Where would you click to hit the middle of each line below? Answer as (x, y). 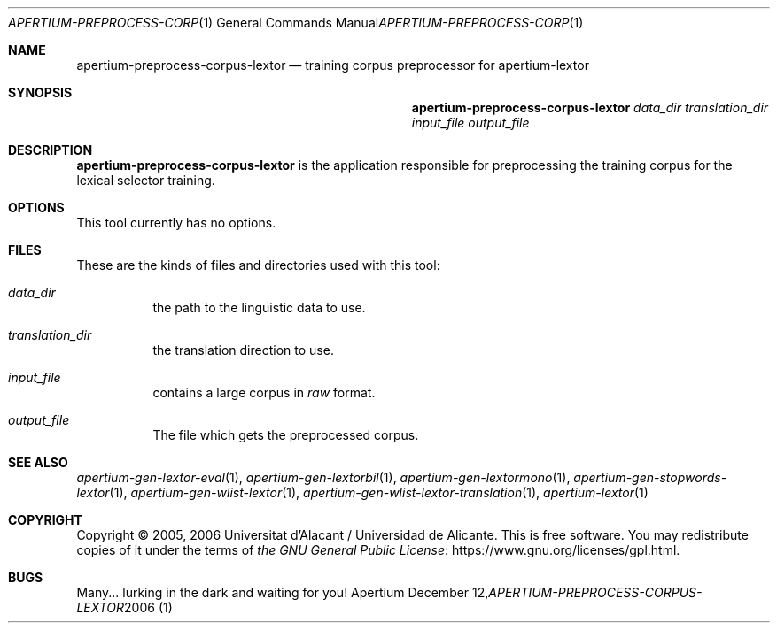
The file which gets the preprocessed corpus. (286, 435)
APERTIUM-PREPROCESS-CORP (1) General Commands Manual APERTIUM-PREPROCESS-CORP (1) (296, 23)
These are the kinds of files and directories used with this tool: (258, 265)
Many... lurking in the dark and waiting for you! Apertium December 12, (283, 592)
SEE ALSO (38, 462)
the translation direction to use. (243, 350)
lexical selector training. (146, 180)
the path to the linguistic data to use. (259, 307)
